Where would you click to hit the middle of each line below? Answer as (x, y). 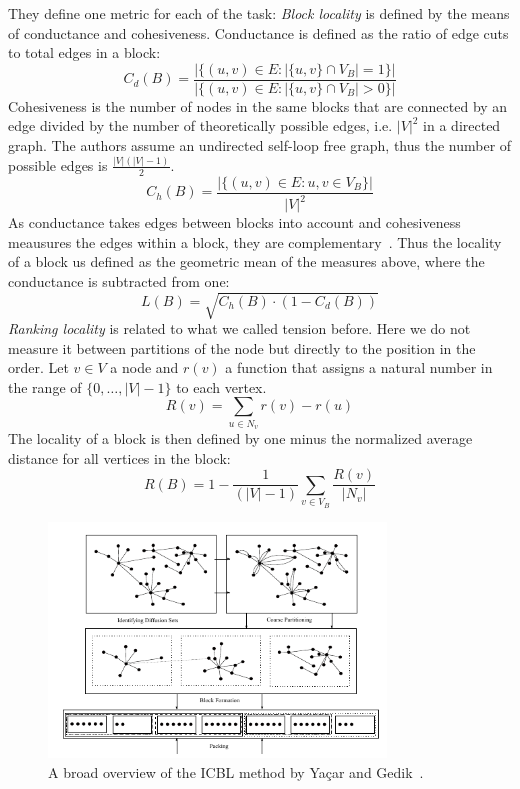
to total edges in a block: (84, 52)
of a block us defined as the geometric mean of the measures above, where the (246, 261)
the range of (45, 386)
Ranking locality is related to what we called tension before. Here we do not (239, 328)
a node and (144, 367)
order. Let (38, 367)
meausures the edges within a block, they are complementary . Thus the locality (255, 241)
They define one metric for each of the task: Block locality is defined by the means (259, 13)
